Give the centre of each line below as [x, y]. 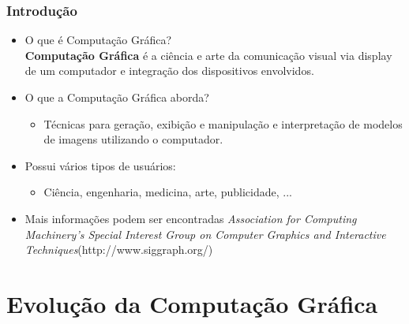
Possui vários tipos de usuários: [100, 165]
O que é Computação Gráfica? [98, 40]
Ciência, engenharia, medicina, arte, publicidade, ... [168, 192]
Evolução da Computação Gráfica [192, 303]
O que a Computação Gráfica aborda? [117, 97]
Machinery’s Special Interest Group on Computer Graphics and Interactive [205, 234]
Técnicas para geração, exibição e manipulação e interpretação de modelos [223, 123]
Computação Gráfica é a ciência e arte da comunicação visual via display [208, 55]
